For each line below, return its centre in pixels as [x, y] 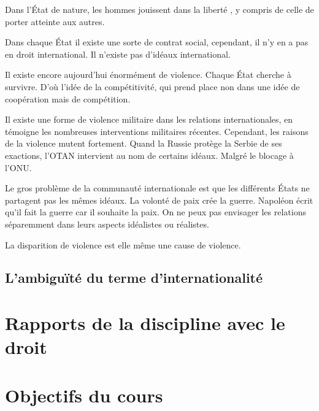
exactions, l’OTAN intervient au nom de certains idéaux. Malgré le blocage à [149, 155]
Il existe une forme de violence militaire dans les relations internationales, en [149, 119]
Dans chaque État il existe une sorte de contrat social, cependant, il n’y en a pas [157, 42]
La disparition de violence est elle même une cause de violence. [123, 244]
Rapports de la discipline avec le [145, 323]
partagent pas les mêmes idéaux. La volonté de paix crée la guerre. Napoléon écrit [159, 200]
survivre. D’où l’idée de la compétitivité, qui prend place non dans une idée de [152, 86]
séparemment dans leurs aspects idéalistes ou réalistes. [107, 224]
